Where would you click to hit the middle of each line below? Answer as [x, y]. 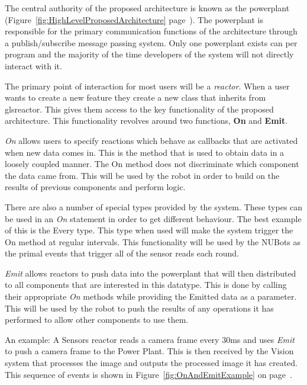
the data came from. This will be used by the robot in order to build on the [142, 175]
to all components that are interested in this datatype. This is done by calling [146, 285]
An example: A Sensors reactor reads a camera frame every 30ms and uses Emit [150, 339]
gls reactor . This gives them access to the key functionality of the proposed [139, 109]
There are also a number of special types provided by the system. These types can [154, 206]
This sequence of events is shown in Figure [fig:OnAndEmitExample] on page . [148, 374]
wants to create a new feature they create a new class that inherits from [135, 97]
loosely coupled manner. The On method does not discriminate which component [152, 164]
